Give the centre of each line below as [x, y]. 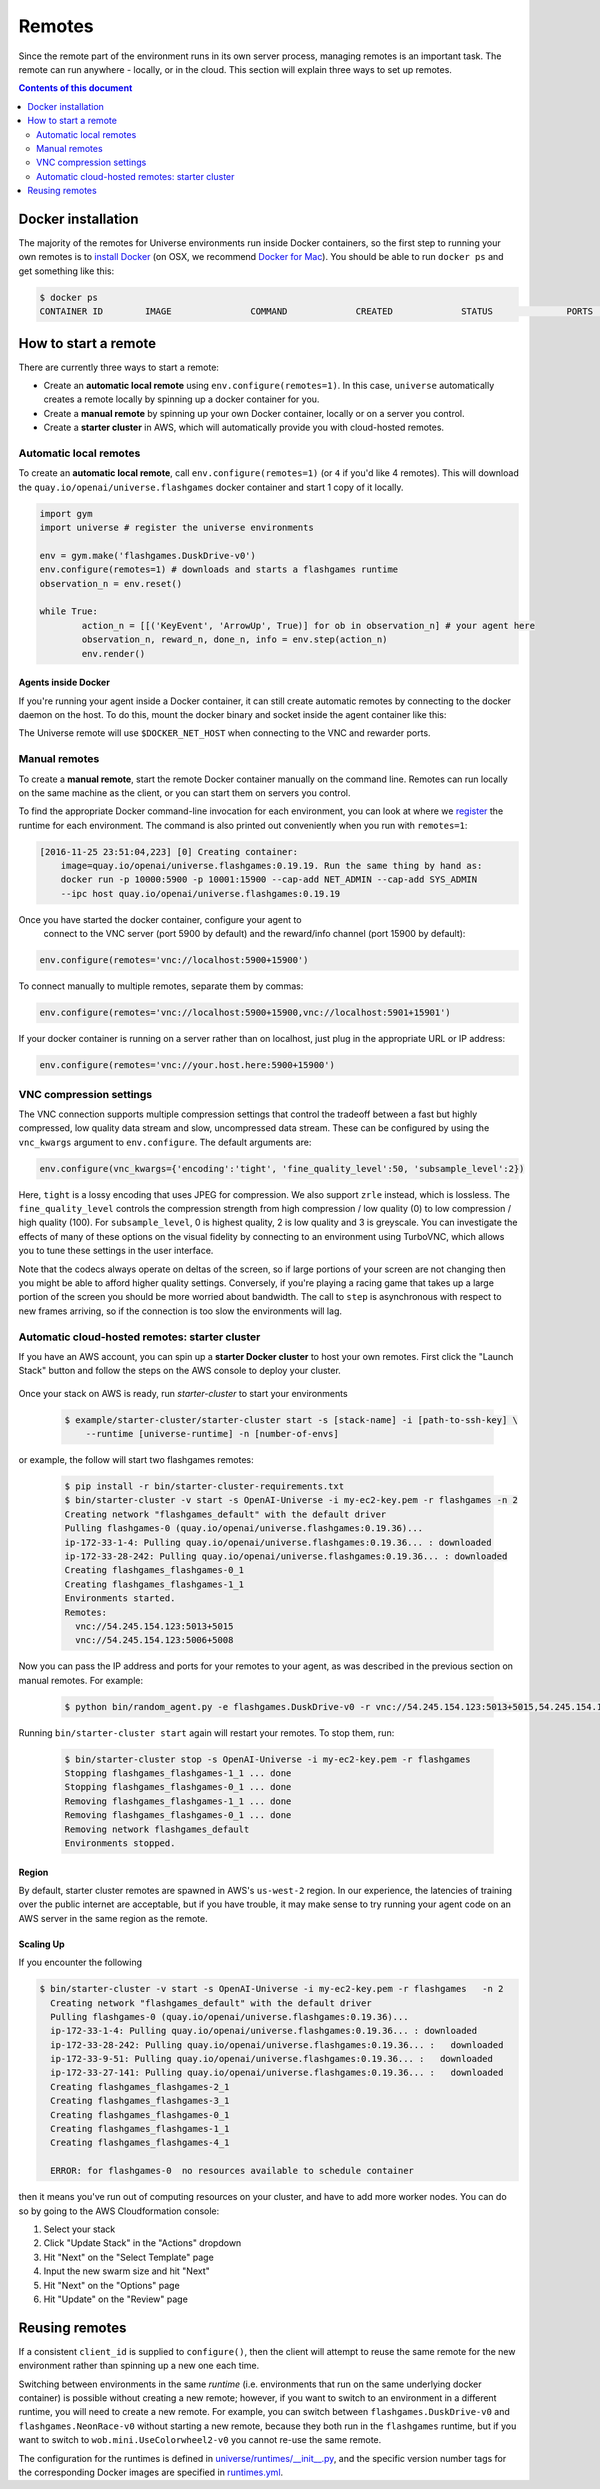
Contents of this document [75, 88]
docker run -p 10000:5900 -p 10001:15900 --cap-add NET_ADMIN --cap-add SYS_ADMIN [269, 879]
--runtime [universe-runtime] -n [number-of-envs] [212, 1434]
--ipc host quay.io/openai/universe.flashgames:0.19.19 [200, 893]
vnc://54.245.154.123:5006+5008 [154, 1640]
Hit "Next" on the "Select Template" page [128, 2257]
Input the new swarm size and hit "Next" [126, 2271]
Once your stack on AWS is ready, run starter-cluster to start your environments [183, 1393]
